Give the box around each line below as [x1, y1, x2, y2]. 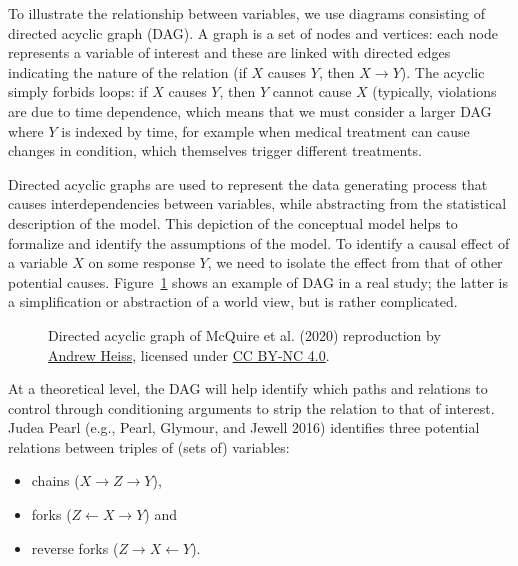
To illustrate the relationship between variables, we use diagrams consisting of [8, 3, 486, 23]
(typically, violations [372, 81, 497, 102]
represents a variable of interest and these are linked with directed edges [8, 42, 451, 63]
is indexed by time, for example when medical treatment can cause [61, 120, 470, 141]
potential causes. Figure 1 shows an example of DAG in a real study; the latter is [8, 271, 508, 292]
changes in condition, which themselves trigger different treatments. [8, 140, 422, 161]
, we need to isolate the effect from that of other [207, 252, 503, 273]
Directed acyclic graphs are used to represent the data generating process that [8, 173, 488, 194]
